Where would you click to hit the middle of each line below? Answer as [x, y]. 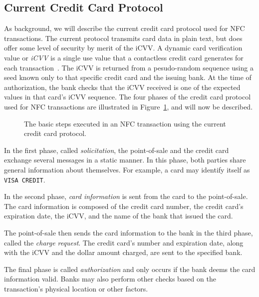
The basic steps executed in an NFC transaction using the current [125, 123]
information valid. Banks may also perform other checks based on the [110, 279]
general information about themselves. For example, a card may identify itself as [127, 169]
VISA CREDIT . [25, 179]
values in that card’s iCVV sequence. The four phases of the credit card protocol [128, 97]
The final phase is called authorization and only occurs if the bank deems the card [130, 269]
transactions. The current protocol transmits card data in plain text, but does [123, 38]
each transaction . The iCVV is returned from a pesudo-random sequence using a [129, 67]
